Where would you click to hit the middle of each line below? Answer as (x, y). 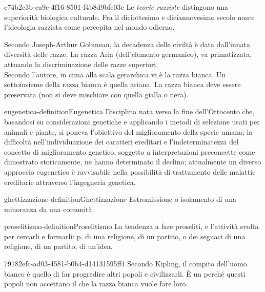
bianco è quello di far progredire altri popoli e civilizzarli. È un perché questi (125, 273)
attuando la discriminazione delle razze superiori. (81, 64)
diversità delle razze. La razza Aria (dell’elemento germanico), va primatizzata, (128, 54)
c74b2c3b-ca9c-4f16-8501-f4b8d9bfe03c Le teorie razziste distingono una (116, 7)
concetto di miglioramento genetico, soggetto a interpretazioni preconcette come (130, 151)
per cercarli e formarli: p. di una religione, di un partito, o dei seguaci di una (125, 236)
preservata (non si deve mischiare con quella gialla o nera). (96, 94)
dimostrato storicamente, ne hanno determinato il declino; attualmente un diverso (133, 162)
